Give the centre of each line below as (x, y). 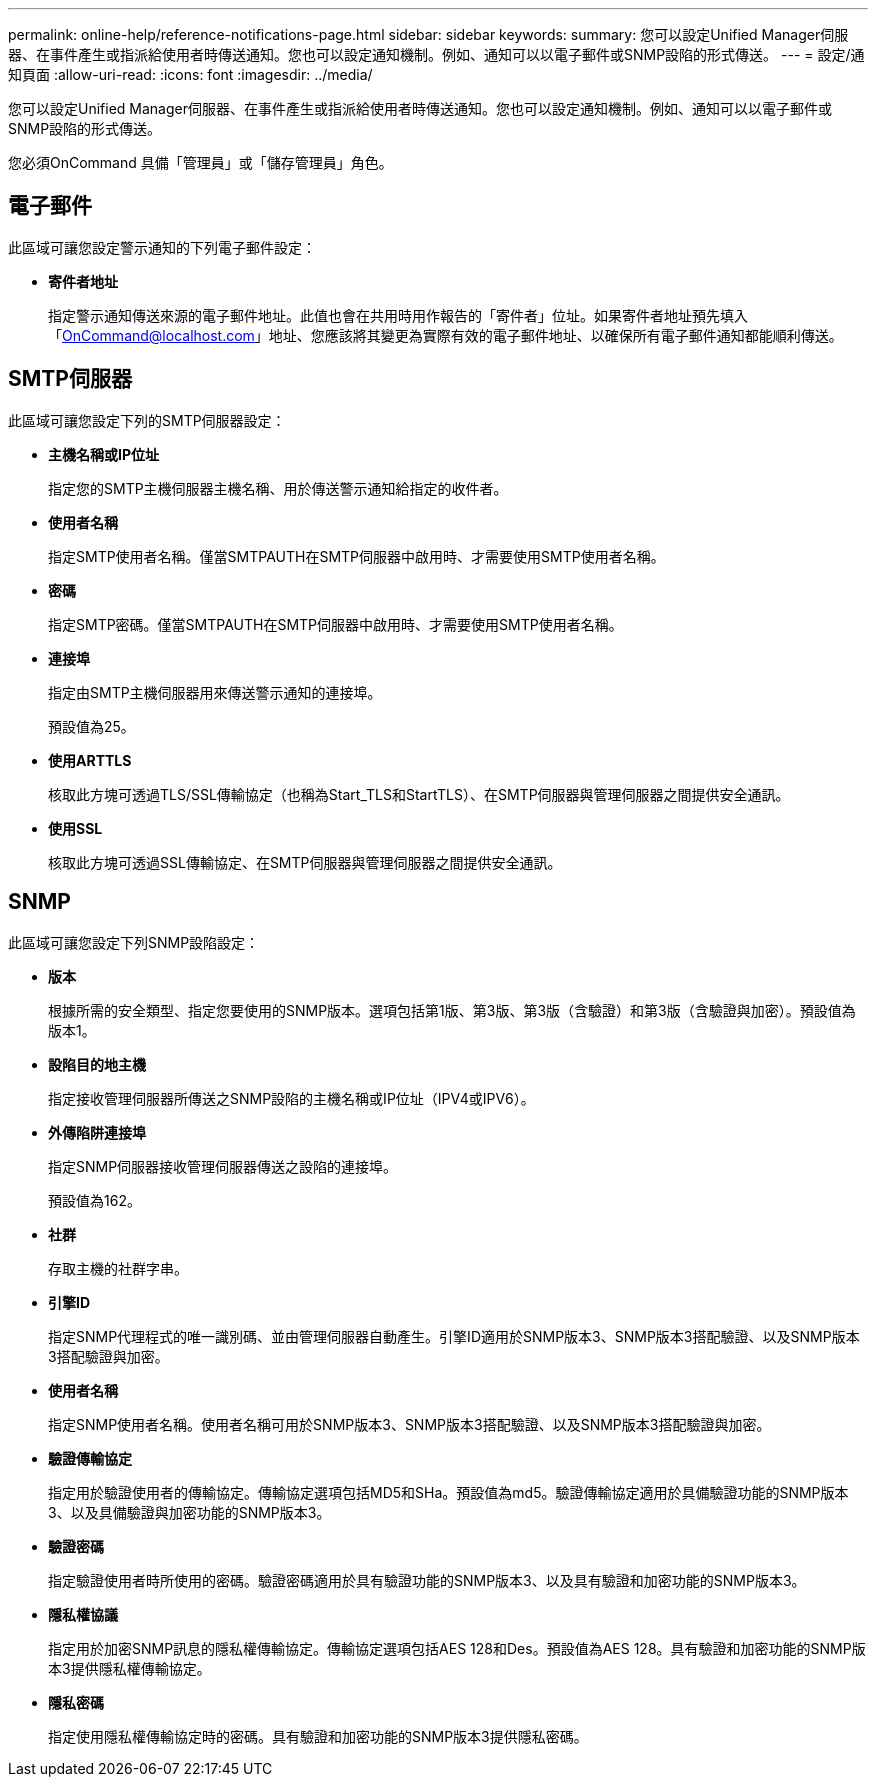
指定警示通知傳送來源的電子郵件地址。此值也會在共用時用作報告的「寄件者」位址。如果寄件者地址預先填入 (398, 315)
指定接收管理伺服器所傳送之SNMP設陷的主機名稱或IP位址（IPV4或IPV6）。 (291, 1098)
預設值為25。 (91, 726)
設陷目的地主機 (97, 1064)
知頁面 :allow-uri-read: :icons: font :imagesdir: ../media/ (190, 74)
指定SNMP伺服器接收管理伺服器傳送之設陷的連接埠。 (223, 1166)
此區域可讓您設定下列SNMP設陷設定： (134, 942)
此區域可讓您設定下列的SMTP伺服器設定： (147, 420)
